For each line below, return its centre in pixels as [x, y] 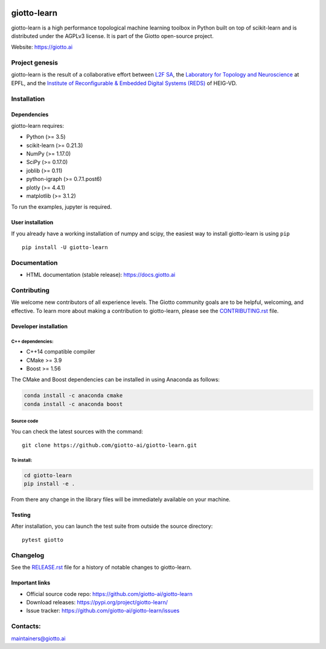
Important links [31, 583]
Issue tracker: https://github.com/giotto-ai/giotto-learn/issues [103, 611]
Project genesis [35, 63]
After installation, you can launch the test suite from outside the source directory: [112, 526]
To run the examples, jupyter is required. [61, 207]
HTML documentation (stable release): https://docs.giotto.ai [101, 275]
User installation [32, 223]
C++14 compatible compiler [61, 352]
